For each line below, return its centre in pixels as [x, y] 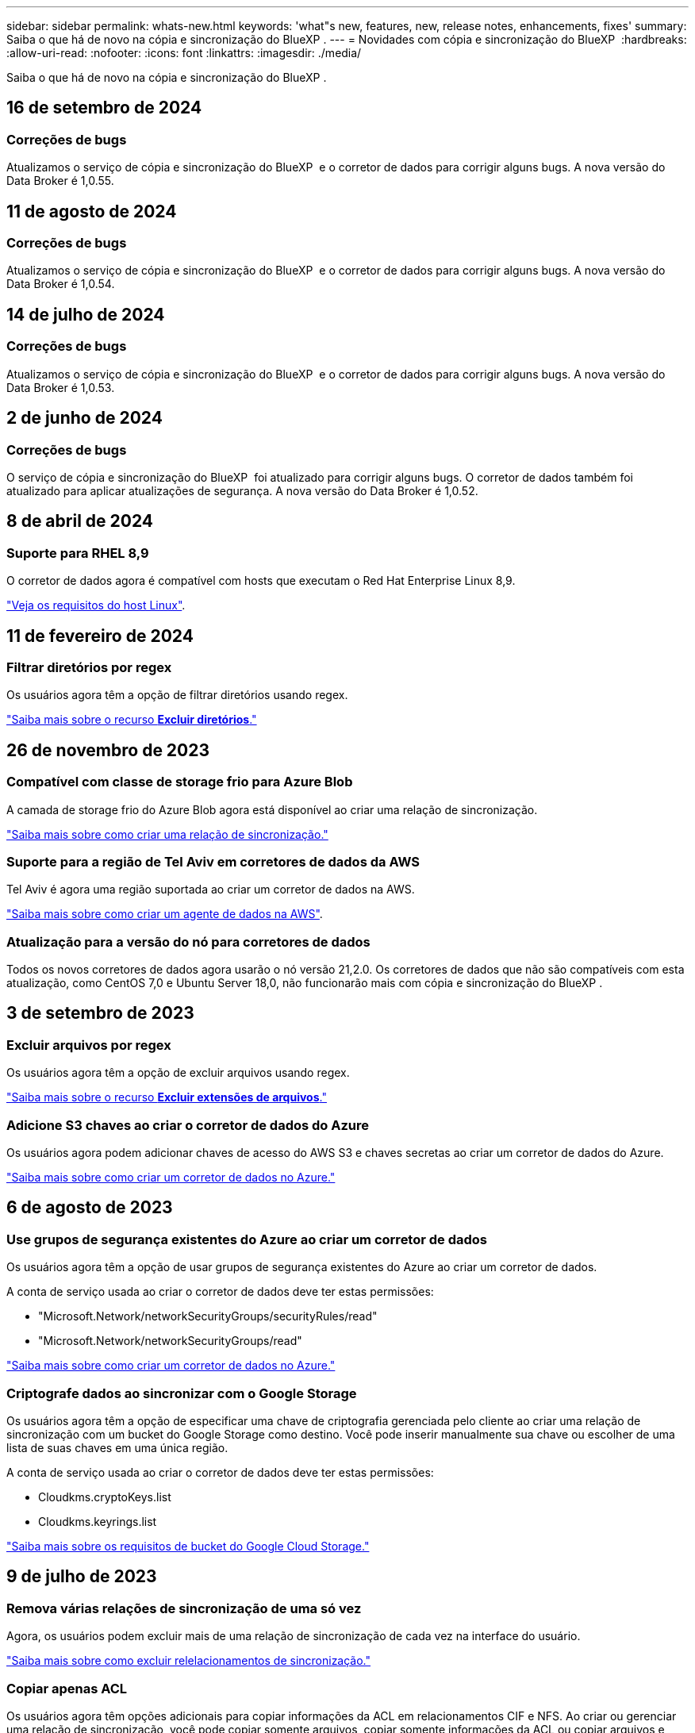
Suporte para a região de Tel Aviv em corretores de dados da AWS [213, 861]
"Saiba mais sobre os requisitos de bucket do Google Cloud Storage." [188, 1546]
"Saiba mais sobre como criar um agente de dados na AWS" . [165, 914]
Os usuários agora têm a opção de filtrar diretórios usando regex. [177, 695]
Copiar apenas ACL [67, 1688]
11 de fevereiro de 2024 [100, 636]
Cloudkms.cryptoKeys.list [105, 1497]
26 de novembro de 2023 [108, 750]
